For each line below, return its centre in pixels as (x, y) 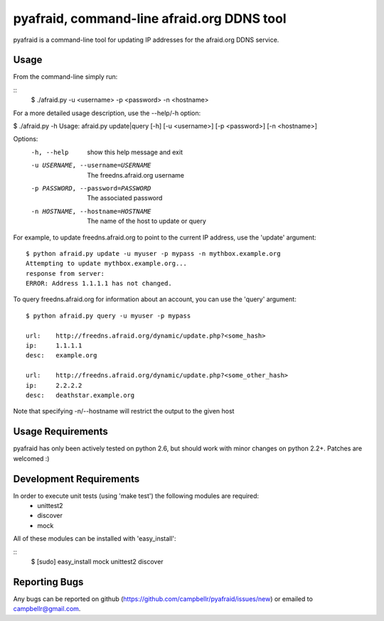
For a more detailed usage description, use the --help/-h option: (107, 113)
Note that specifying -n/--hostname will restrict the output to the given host (124, 411)
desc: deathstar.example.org (80, 395)
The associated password (125, 198)
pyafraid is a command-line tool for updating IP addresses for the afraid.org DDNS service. (146, 40)
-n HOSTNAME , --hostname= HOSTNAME (91, 211)
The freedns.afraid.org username (136, 175)
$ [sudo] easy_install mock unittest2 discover (97, 561)
